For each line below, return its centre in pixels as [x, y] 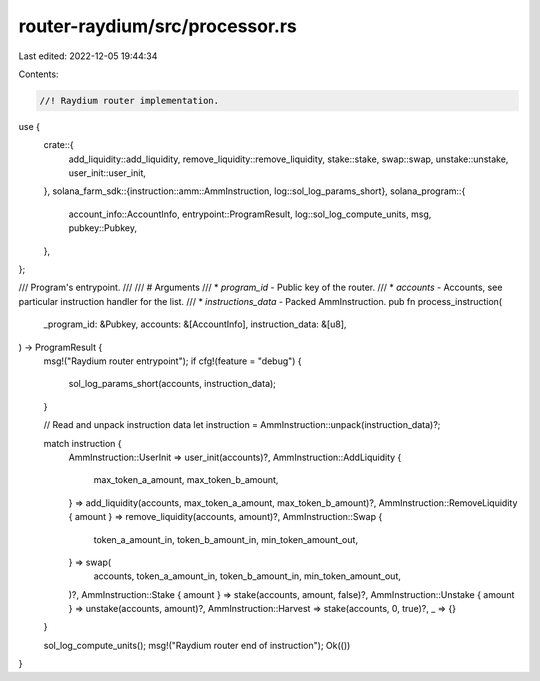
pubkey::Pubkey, [102, 228]
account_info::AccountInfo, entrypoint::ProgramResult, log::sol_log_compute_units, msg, [250, 214]
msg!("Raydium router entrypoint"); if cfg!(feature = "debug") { [172, 361]
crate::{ [58, 145]
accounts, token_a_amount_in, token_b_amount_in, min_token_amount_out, [247, 576]
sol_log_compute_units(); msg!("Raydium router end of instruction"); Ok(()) [197, 645]
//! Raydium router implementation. [129, 100]
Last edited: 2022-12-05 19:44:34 [88, 56]
